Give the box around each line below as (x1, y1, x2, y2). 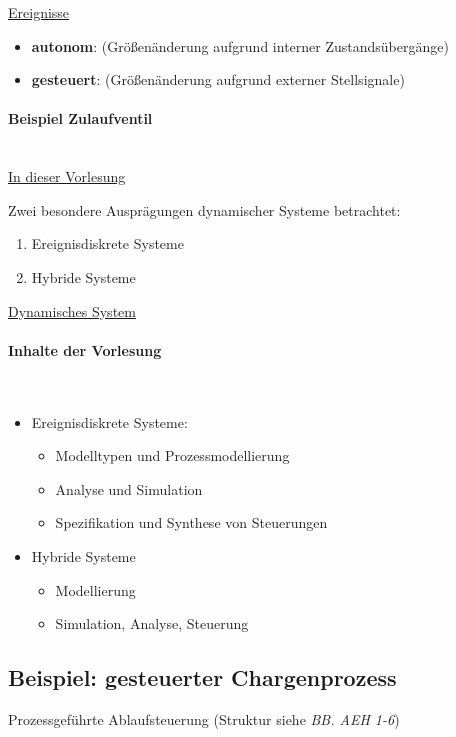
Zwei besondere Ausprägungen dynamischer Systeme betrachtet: (8, 199, 401, 220)
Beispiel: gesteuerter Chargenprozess (8, 662, 397, 693)
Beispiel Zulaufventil (8, 108, 153, 129)
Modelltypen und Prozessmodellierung (55, 445, 290, 466)
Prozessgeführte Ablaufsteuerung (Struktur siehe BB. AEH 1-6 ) (8, 708, 400, 729)
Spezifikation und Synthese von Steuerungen (55, 512, 328, 533)
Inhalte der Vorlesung (8, 339, 162, 360)
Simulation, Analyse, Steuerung (55, 613, 249, 634)
